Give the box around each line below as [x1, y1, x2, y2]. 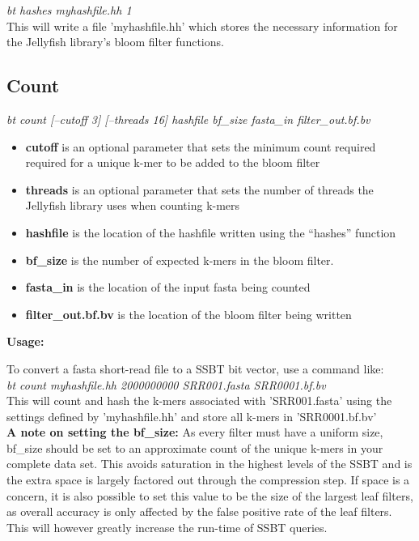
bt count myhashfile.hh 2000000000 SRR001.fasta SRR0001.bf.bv [6, 376, 326, 393]
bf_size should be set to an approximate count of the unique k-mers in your [6, 439, 383, 456]
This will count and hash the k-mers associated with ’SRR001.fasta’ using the [6, 392, 392, 409]
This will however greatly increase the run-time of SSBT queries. [6, 518, 328, 535]
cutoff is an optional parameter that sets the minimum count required [25, 138, 376, 155]
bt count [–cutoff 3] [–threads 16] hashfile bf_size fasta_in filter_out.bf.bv [6, 110, 370, 127]
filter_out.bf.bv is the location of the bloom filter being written [25, 305, 352, 322]
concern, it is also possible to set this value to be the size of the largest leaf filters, [6, 487, 413, 504]
